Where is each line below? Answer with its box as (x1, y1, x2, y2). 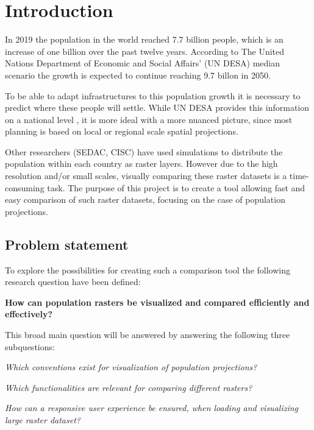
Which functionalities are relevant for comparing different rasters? (5, 381, 252, 393)
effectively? (5, 308, 53, 320)
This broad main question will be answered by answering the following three (5, 328, 290, 341)
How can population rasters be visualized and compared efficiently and (5, 295, 310, 308)
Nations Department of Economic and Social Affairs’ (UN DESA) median (5, 57, 280, 69)
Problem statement (5, 234, 129, 253)
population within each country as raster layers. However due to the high (5, 157, 278, 170)
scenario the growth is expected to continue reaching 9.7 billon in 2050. (5, 68, 271, 81)
